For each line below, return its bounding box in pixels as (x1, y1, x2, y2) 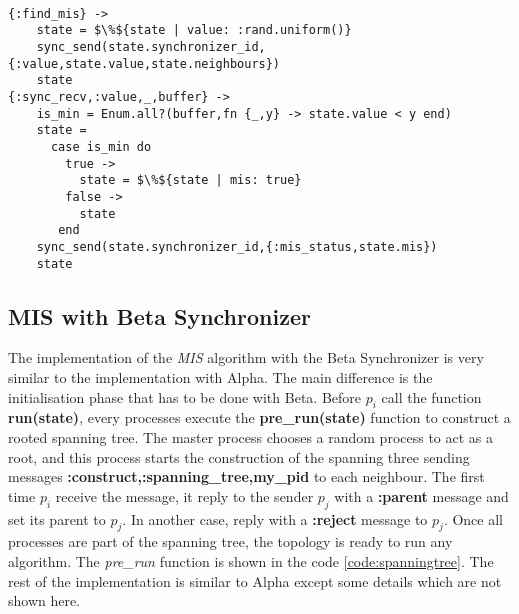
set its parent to (8, 508, 106, 529)
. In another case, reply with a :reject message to (122, 508, 428, 529)
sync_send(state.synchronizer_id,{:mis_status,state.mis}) (36, 239, 438, 254)
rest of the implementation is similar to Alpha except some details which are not (8, 570, 502, 591)
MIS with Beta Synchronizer (8, 300, 311, 331)
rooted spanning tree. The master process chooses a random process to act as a (8, 426, 494, 447)
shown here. (8, 590, 81, 611)
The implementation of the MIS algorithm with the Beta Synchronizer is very (8, 347, 484, 368)
